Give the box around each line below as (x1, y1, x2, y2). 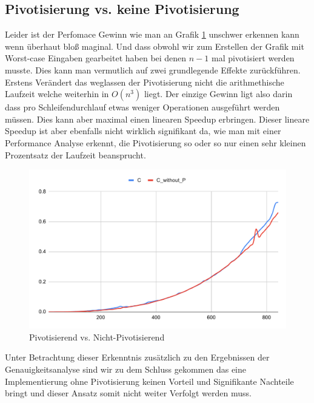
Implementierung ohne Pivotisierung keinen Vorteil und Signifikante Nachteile (5, 374, 294, 387)
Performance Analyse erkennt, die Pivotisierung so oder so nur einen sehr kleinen (5, 136, 306, 149)
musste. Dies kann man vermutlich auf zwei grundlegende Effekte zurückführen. (5, 63, 301, 76)
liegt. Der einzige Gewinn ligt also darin (144, 87, 293, 100)
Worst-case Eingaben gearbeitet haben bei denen (5, 52, 187, 64)
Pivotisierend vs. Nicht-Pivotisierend (29, 330, 165, 343)
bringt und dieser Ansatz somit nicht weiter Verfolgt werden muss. (5, 387, 252, 399)
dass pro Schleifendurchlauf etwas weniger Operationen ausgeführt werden (5, 101, 280, 113)
